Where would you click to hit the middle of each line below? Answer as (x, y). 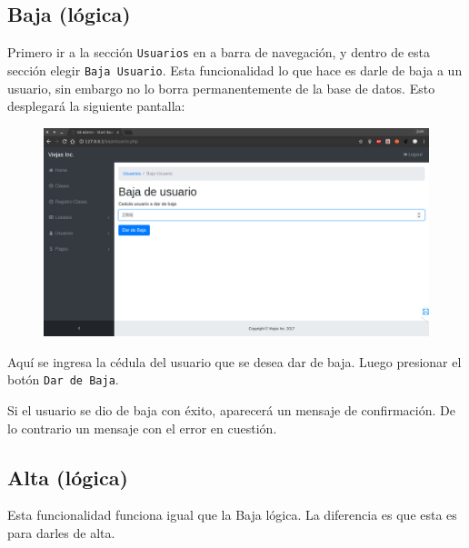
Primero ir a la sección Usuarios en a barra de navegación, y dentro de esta (219, 52)
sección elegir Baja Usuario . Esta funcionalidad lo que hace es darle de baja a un (235, 70)
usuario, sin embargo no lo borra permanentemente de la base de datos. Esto (221, 88)
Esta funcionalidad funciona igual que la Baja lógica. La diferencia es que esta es (232, 515)
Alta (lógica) (68, 477)
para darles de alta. (61, 532)
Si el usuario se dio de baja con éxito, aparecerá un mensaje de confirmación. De (231, 409)
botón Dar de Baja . (63, 379)
